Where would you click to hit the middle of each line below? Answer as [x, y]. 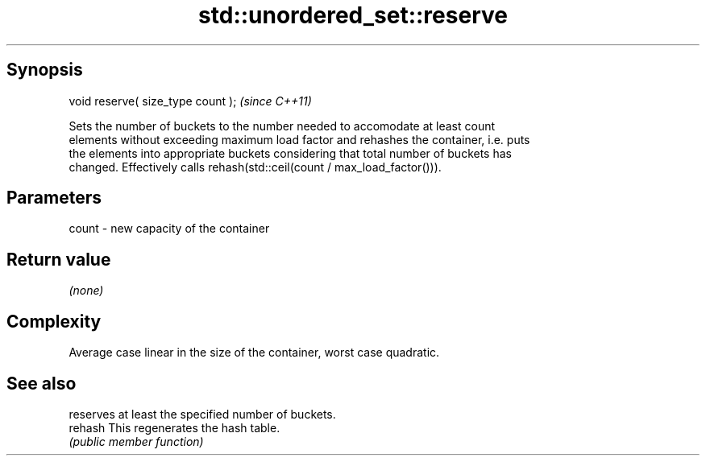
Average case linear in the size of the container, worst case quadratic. [254, 353]
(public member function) [136, 441]
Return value [59, 259]
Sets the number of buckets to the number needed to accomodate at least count [282, 126]
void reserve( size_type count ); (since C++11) [190, 101]
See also [42, 383]
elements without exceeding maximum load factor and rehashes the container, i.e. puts [299, 139]
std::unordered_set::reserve [353, 15]
